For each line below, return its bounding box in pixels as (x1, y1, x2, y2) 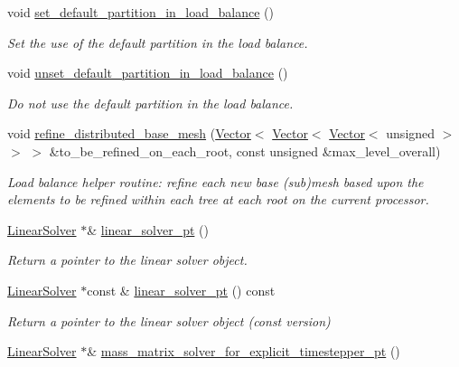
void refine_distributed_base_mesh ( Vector (7, 124, 251, 143)
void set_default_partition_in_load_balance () (7, 3, 274, 21)
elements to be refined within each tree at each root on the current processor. (7, 190, 429, 209)
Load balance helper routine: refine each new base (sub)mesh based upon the (7, 172, 424, 191)
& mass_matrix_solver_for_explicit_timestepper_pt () (87, 342, 400, 361)
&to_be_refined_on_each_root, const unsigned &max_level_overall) (49, 141, 441, 160)
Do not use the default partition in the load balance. (7, 93, 294, 112)
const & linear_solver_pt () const (87, 280, 276, 299)
